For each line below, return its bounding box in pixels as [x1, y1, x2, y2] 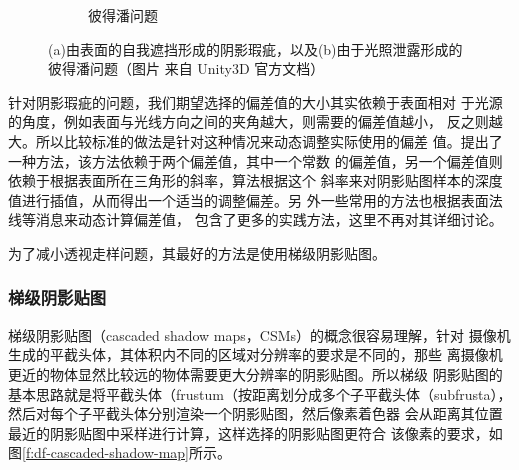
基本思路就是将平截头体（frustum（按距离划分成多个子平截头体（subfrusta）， [8, 383, 512, 404]
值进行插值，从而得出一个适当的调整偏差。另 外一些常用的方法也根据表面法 [8, 189, 503, 210]
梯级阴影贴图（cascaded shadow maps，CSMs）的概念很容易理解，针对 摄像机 [8, 324, 511, 345]
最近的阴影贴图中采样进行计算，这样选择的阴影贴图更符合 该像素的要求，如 [8, 422, 503, 443]
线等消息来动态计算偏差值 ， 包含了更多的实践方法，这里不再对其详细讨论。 [8, 209, 503, 230]
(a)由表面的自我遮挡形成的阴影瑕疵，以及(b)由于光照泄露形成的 [48, 38, 463, 59]
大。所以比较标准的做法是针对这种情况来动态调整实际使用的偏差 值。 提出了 [8, 130, 503, 151]
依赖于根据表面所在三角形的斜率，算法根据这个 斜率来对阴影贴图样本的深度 [8, 170, 503, 191]
